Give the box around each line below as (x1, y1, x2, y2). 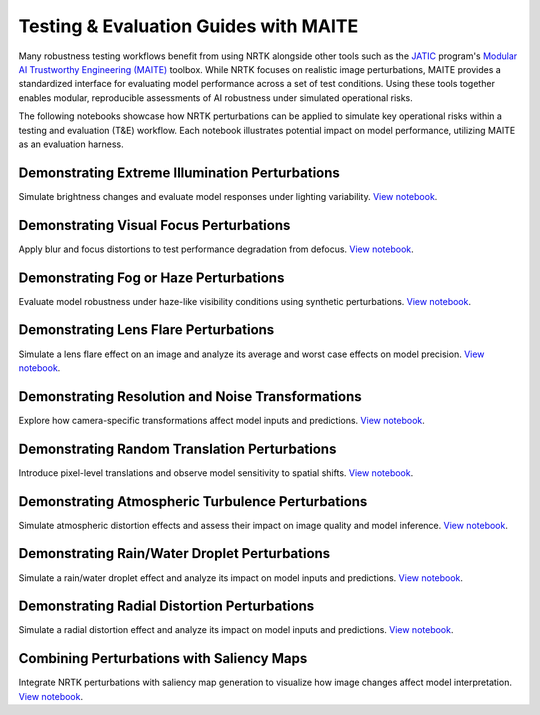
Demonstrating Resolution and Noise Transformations (18, 388, 362, 405)
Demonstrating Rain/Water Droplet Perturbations (18, 545, 331, 562)
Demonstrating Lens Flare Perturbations (18, 321, 275, 339)
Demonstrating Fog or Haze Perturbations (18, 269, 285, 286)
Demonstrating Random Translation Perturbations (18, 440, 337, 457)
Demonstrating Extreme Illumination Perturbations (18, 164, 340, 181)
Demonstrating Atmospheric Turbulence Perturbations (18, 493, 368, 510)
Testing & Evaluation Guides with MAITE (18, 15, 359, 37)
